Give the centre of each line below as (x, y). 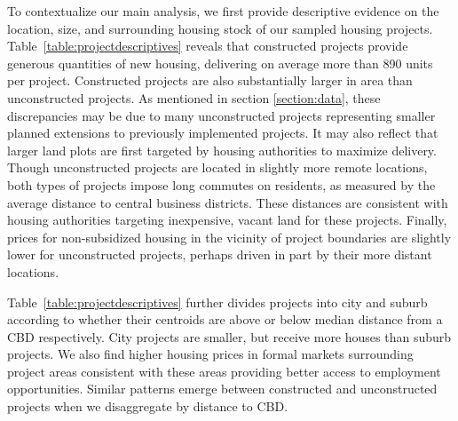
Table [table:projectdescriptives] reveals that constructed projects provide (208, 46)
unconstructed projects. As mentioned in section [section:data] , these (194, 97)
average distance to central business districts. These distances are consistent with (228, 202)
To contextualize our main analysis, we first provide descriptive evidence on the (223, 11)
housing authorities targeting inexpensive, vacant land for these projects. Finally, (227, 220)
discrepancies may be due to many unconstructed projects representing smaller (221, 115)
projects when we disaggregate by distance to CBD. (148, 406)
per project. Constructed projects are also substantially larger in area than (210, 80)
